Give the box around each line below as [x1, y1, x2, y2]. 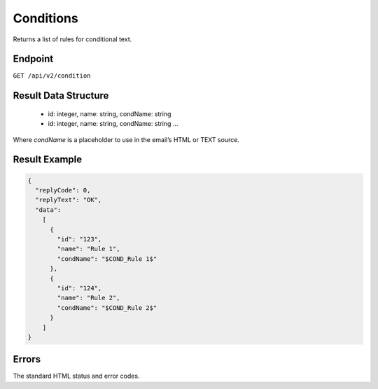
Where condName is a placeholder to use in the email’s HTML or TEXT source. [13, 135, 239, 143]
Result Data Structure [13, 90, 109, 101]
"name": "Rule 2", [57, 294, 120, 302]
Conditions [13, 10, 78, 26]
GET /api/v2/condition [13, 72, 91, 80]
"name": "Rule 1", [57, 245, 120, 253]
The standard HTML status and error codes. [13, 372, 140, 381]
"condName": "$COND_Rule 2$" [57, 304, 157, 311]
